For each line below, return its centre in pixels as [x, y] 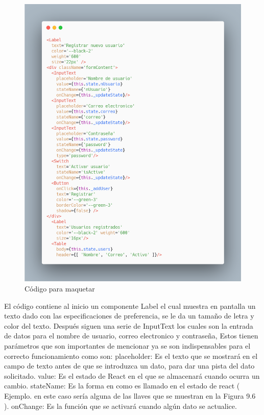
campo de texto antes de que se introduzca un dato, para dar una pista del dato [129, 366]
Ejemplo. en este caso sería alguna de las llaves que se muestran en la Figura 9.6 [130, 395]
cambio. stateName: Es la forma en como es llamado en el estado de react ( [122, 386]
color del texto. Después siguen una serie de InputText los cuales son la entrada [129, 325]
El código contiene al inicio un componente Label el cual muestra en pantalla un [130, 306]
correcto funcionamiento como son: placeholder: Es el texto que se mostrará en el [131, 356]
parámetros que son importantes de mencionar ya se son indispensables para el [127, 345]
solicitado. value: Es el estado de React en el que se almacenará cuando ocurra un [132, 375]
